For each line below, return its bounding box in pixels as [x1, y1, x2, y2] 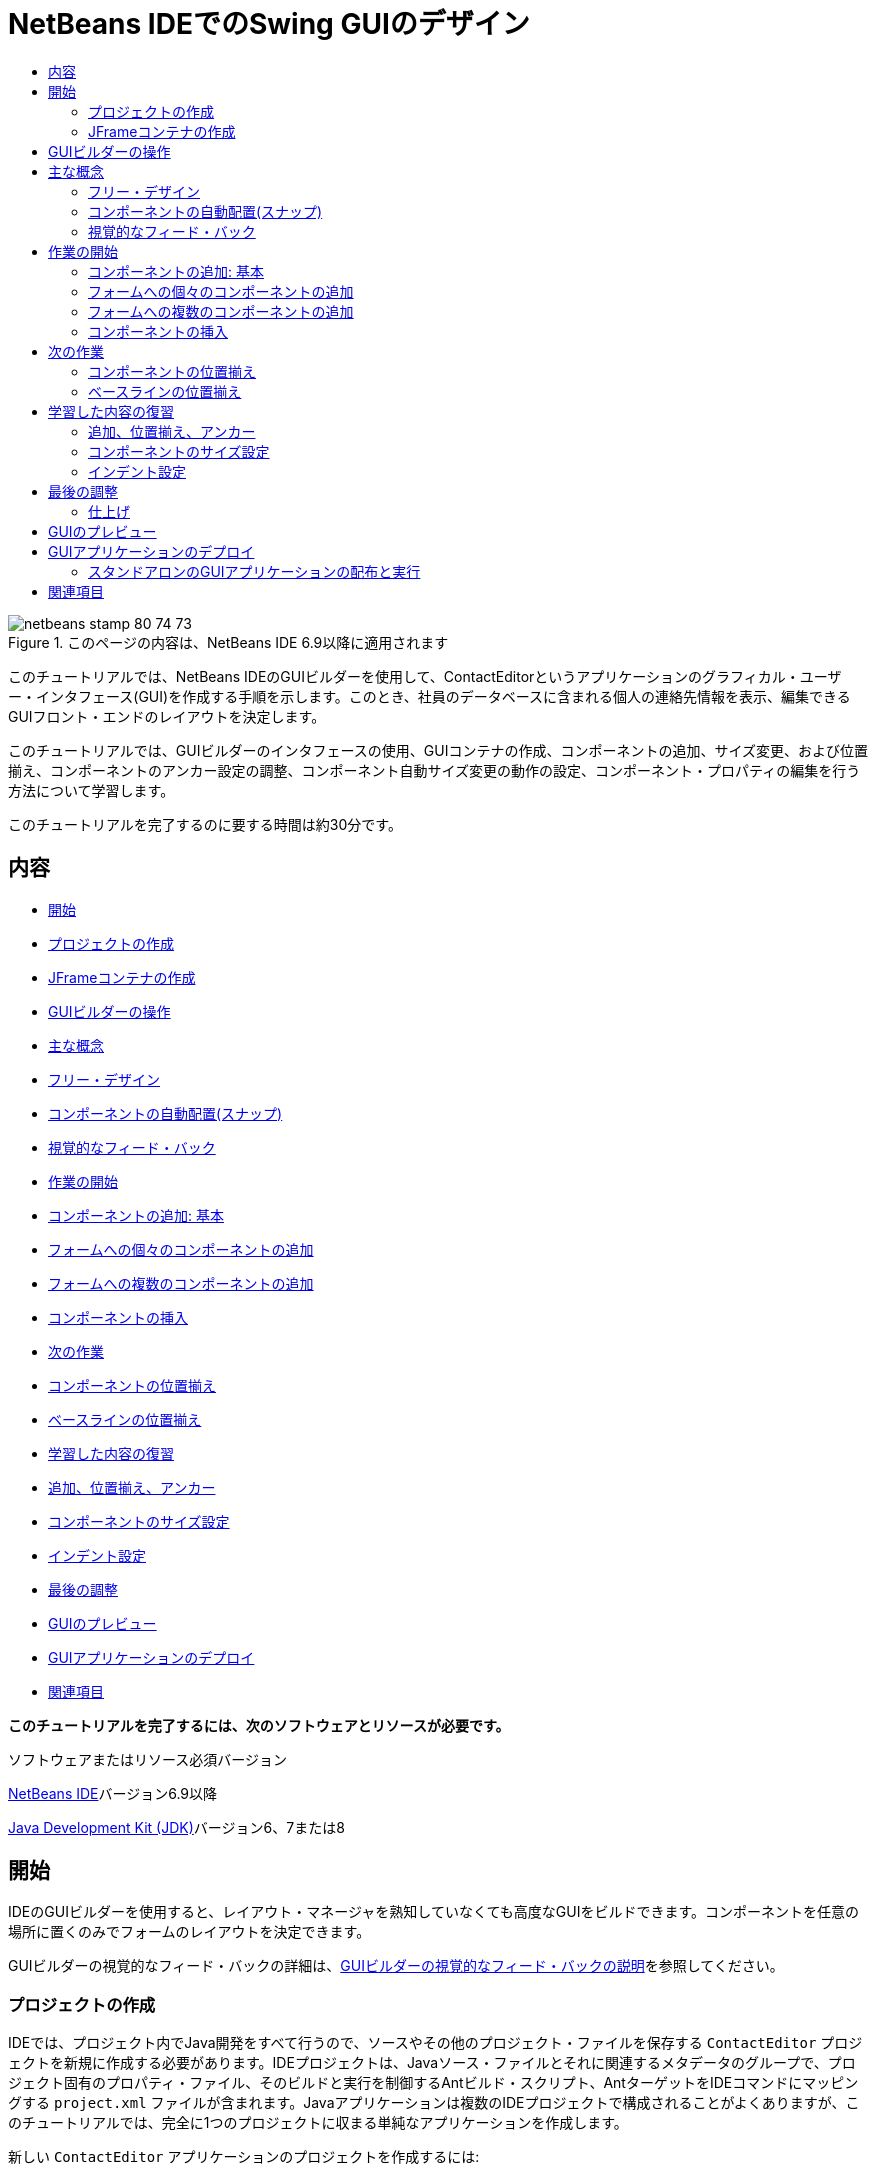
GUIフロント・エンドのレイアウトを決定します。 [8, 707, 326, 725]
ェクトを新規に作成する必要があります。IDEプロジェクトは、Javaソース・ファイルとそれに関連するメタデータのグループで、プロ [8, 2054, 856, 2072]
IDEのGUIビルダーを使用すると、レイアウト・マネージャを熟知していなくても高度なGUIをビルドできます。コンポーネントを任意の [8, 1903, 860, 1921]
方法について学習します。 [8, 781, 175, 799]
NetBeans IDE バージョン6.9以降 [8, 1784, 218, 1802]
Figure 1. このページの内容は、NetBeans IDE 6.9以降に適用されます [8, 633, 449, 651]
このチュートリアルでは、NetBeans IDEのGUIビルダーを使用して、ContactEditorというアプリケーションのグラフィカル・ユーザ [8, 667, 842, 685]
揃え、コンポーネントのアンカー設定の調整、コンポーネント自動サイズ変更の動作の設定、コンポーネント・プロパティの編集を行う [8, 761, 861, 779]
